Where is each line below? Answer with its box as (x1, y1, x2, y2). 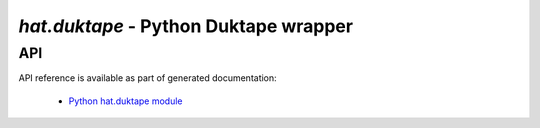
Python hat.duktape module (68, 95, 184, 107)
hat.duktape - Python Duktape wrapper (18, 15, 354, 37)
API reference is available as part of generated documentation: (18, 72, 277, 84)
